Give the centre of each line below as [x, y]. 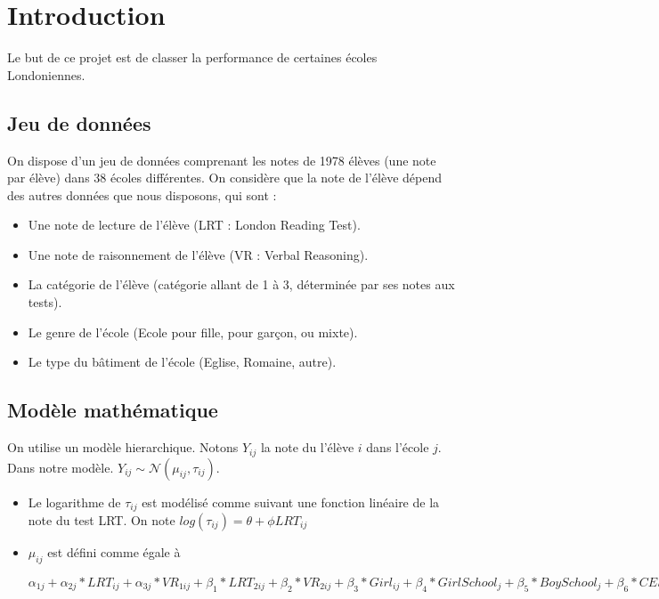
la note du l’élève [307, 447]
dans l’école [398, 447]
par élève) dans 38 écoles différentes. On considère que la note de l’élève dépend [225, 178]
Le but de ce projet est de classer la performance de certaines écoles [192, 57]
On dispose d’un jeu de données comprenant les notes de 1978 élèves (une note [222, 160]
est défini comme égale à [114, 551]
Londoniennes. [46, 74]
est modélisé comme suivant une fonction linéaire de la [291, 502]
